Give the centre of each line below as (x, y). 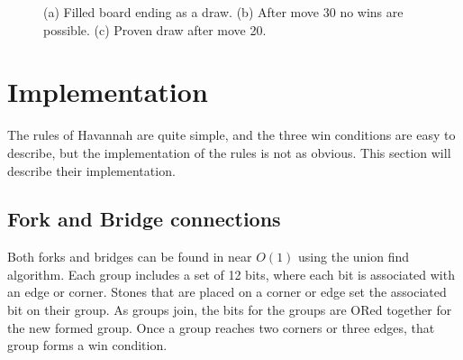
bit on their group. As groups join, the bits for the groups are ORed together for (230, 310)
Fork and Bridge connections (144, 219)
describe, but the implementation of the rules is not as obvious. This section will (229, 152)
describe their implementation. (91, 170)
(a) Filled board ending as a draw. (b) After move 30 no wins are (223, 12)
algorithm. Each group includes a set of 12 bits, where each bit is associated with (231, 274)
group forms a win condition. (87, 345)
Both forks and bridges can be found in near (130, 257)
